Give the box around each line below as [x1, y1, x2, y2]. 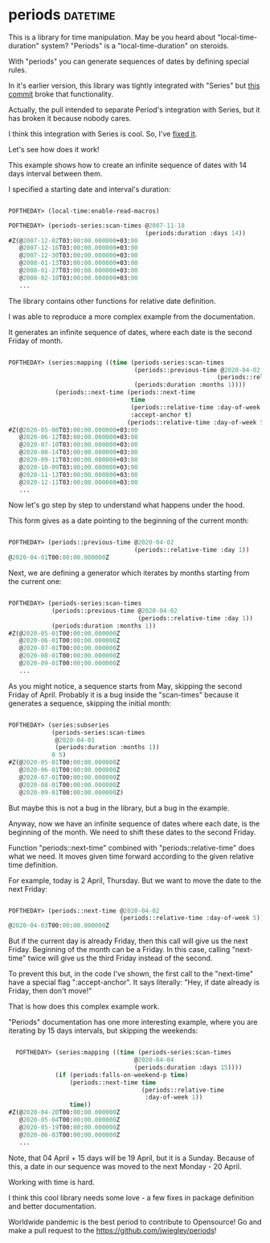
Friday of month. [8, 336, 63, 346]
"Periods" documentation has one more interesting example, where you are [8, 1017, 258, 1027]
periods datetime [8, 6, 116, 24]
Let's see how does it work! [8, 144, 100, 154]
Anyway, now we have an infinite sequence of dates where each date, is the [8, 818, 260, 828]
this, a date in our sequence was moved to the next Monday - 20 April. [8, 1162, 242, 1171]
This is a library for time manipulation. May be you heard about [8, 32, 216, 42]
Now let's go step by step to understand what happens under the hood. [8, 500, 245, 510]
